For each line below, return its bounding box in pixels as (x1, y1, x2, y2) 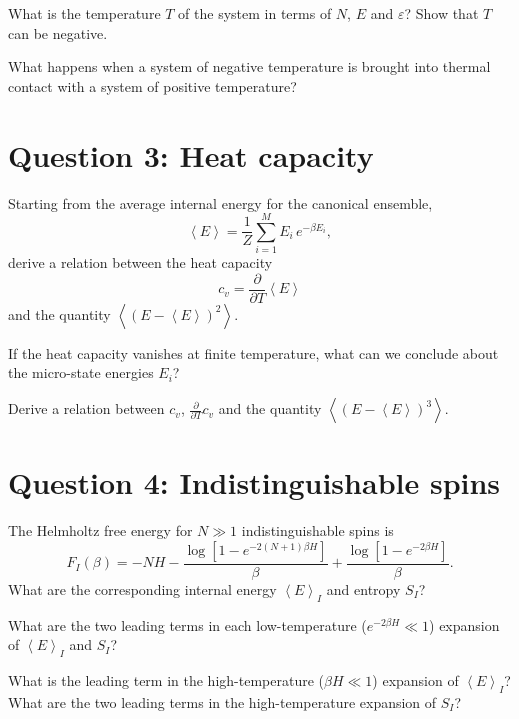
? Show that (404, 3, 479, 23)
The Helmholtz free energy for (8, 520, 193, 541)
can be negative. (8, 22, 108, 43)
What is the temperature (8, 3, 161, 23)
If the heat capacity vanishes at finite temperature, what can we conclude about (8, 342, 499, 363)
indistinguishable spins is (241, 520, 394, 541)
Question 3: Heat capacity (8, 134, 374, 175)
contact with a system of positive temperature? (8, 75, 297, 96)
